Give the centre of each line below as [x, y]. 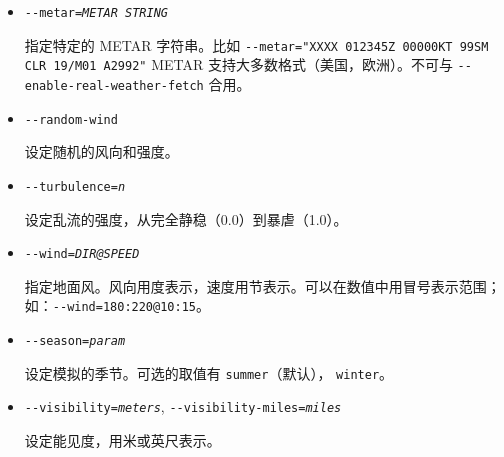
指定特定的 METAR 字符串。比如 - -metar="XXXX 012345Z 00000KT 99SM [256, 44]
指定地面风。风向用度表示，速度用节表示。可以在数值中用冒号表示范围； [262, 285]
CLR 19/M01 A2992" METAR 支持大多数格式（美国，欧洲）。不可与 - [244, 64]
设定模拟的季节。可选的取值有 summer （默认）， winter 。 [209, 372]
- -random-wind [71, 119]
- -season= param [75, 341]
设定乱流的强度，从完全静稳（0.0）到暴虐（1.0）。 [186, 218]
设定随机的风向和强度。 [101, 151]
